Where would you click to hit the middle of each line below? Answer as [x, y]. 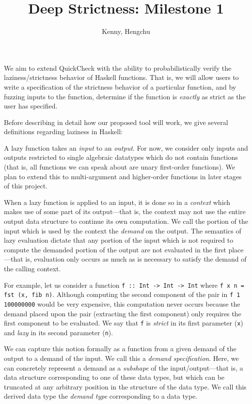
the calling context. [32, 268]
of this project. [26, 186]
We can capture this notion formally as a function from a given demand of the [120, 349]
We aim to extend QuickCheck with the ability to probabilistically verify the [118, 68]
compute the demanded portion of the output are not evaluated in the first [115, 249]
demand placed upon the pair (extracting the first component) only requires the [123, 313]
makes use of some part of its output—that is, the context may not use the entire [125, 211]
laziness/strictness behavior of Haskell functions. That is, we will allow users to [121, 77]
